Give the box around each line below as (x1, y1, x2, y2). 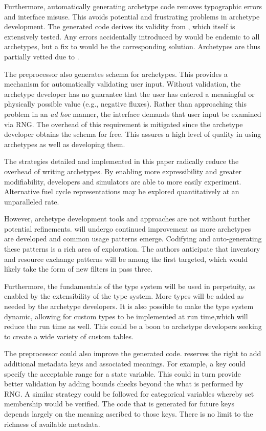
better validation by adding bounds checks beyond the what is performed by (4, 378, 243, 389)
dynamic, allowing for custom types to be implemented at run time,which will (4, 311, 248, 321)
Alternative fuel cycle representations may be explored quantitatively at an (4, 186, 239, 197)
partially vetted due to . (4, 51, 79, 61)
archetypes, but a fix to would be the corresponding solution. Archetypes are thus (4, 41, 260, 52)
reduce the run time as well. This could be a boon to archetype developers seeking (4, 321, 262, 332)
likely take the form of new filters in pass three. (4, 263, 153, 274)
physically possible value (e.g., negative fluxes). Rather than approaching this (4, 98, 247, 109)
